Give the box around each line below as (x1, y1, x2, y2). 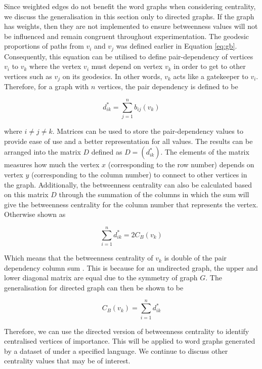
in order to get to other (173, 61, 246, 71)
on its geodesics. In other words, (62, 71, 162, 82)
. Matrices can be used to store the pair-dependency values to (52, 126, 243, 136)
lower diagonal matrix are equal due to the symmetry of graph (4, 272, 198, 283)
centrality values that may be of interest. (4, 355, 130, 366)
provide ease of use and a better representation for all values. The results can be (4, 135, 253, 146)
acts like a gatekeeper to (173, 71, 248, 82)
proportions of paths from (4, 41, 84, 51)
